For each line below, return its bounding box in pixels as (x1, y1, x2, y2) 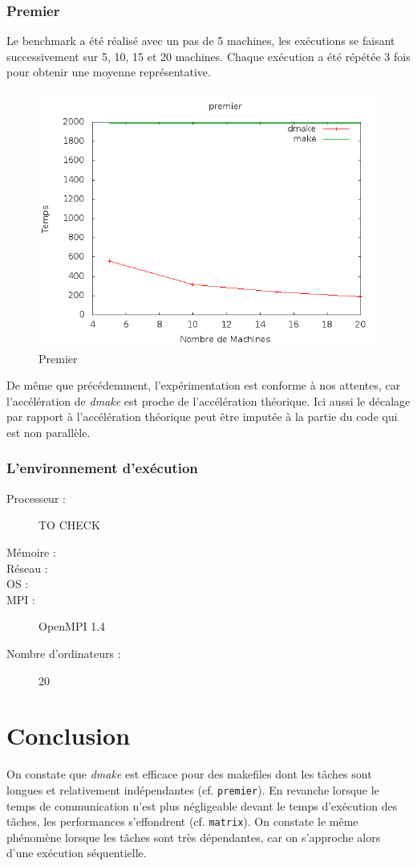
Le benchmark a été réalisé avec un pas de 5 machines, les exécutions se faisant (6, 32, 395, 49)
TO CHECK (38, 517, 100, 533)
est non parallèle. (6, 423, 91, 440)
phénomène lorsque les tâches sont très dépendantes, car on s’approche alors (6, 828, 381, 845)
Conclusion (6, 719, 131, 752)
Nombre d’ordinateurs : (6, 644, 121, 661)
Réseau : (6, 559, 48, 576)
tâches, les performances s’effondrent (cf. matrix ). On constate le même (6, 813, 358, 830)
